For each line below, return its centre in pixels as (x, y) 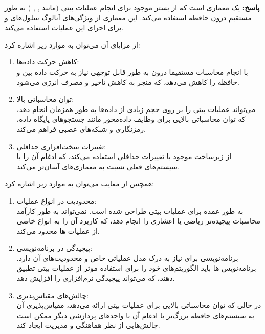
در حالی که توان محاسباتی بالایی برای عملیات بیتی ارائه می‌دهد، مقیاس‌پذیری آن (139, 305)
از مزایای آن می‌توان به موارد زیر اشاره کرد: (72, 44)
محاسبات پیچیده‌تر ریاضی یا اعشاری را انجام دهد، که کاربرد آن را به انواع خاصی (138, 221)
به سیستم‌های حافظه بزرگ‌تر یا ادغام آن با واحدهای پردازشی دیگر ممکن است (135, 315)
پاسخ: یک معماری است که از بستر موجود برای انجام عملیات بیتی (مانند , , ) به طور (132, 7)
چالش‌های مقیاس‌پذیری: (52, 295)
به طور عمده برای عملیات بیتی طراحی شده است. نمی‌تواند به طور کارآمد (130, 210)
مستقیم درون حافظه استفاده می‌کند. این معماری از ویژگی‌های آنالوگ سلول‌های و (128, 17)
